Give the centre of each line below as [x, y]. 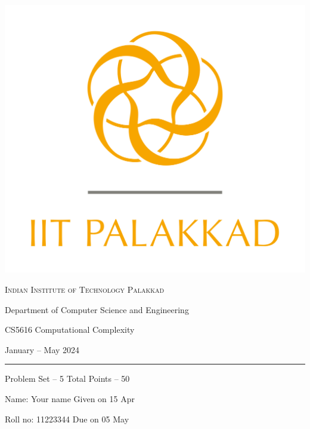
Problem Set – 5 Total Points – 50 [67, 379]
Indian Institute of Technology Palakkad [85, 289]
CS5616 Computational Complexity [70, 330]
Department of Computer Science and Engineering [97, 309]
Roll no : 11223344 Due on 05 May [67, 419]
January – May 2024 [42, 349]
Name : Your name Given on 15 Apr [70, 398]
